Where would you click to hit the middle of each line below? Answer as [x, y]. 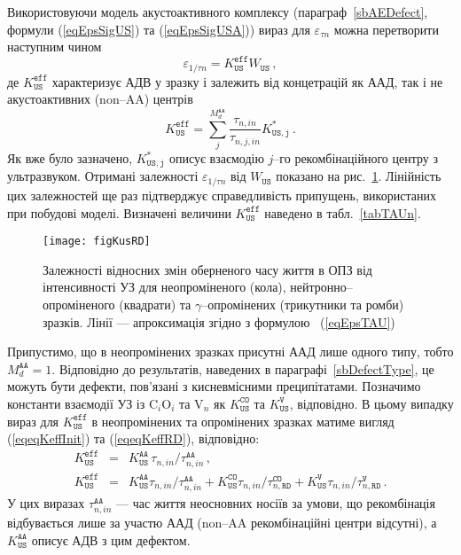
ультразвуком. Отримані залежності [103, 176]
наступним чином [55, 47]
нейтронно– [321, 287]
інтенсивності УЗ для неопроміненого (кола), [164, 287]
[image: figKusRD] [97, 242]
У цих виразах [46, 503]
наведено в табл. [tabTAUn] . [343, 212]
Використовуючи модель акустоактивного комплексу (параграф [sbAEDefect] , [218, 12]
